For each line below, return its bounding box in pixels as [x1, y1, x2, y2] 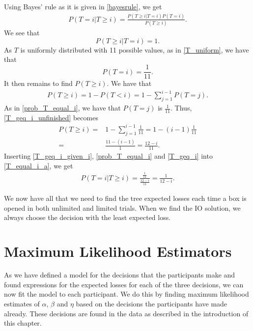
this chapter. [4, 318, 42, 328]
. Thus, [170, 103, 192, 113]
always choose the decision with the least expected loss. [4, 212, 171, 222]
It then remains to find [4, 78, 73, 88]
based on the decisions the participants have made [76, 298, 227, 308]
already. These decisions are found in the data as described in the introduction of [4, 308, 249, 318]
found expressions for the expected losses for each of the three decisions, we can [4, 279, 244, 289]
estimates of [4, 298, 40, 308]
